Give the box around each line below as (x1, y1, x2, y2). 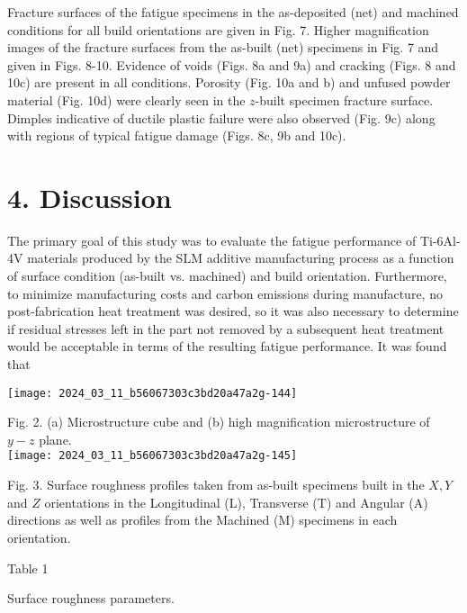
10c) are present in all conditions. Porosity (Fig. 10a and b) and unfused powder (7, 73, 451, 92)
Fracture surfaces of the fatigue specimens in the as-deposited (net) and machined (7, 3, 459, 21)
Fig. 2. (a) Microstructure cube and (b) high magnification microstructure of (7, 412, 430, 431)
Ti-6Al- (419, 230, 461, 249)
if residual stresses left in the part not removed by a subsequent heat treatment (7, 319, 445, 338)
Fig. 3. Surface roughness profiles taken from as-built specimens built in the (7, 475, 425, 494)
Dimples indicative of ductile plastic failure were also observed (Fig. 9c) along (7, 108, 436, 127)
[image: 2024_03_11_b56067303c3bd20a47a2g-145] (7, 449, 298, 463)
